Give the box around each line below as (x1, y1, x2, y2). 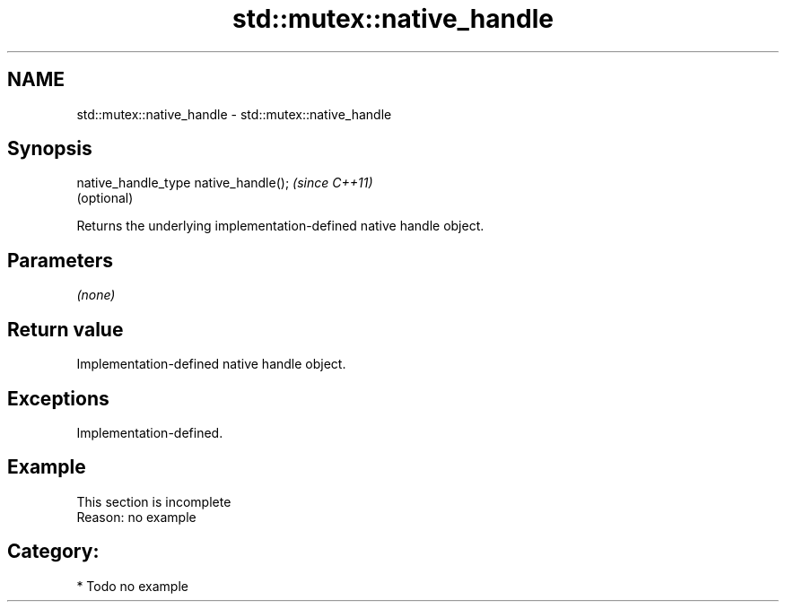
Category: (7, 540, 100, 563)
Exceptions (7, 387, 109, 410)
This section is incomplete (76, 493, 231, 509)
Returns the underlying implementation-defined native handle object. (76, 218, 485, 234)
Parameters (7, 248, 113, 272)
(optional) (76, 190, 134, 206)
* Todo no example (76, 578, 188, 594)
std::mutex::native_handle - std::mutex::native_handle (76, 106, 392, 122)
